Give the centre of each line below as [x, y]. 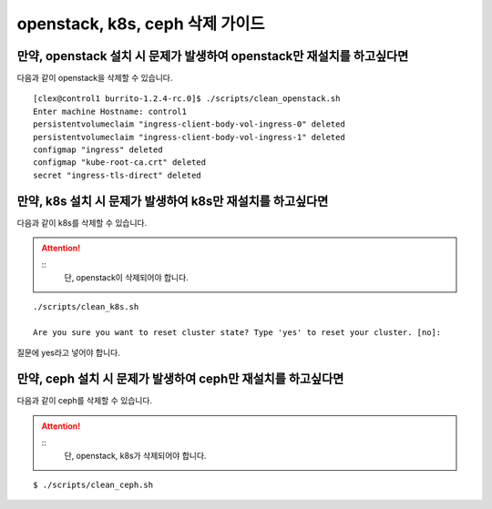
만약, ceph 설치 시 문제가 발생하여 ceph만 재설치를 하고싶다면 [180, 379]
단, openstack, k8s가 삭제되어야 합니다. [135, 455]
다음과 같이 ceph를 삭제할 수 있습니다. [85, 401]
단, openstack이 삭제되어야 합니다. [126, 277]
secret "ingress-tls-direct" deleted [118, 175]
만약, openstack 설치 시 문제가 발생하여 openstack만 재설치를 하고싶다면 [213, 56]
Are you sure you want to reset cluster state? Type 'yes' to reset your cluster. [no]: [237, 333]
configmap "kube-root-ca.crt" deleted [120, 163]
